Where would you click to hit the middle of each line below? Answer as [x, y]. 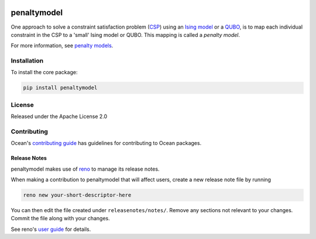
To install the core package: [44, 72]
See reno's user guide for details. [51, 229]
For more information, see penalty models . [62, 46]
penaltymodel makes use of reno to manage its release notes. [85, 169]
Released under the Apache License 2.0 [59, 116]
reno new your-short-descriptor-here [77, 195]
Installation [27, 61]
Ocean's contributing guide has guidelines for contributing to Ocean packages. [106, 143]
